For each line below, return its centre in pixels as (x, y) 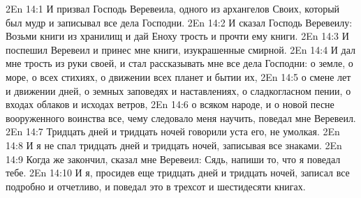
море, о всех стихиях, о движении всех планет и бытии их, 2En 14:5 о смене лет (178, 76)
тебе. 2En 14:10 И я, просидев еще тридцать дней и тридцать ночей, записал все (178, 173)
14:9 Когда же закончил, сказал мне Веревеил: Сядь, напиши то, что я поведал (173, 159)
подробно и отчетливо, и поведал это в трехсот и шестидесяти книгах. (156, 186)
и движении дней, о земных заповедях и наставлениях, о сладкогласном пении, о (178, 90)
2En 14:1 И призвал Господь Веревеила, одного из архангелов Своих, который (173, 8)
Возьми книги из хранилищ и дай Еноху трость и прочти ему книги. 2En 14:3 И (177, 36)
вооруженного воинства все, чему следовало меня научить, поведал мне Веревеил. (181, 117)
